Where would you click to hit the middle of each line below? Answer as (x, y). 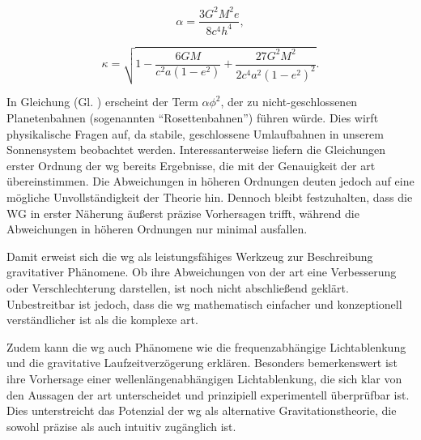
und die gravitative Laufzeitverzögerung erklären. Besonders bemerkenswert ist (202, 363)
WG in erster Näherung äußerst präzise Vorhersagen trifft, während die (183, 213)
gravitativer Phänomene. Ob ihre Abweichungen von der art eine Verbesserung (202, 272)
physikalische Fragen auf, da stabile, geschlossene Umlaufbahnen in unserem (195, 133)
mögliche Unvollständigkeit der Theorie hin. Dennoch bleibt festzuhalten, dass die (210, 197)
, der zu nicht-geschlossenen (289, 102)
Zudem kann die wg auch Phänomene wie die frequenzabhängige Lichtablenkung (206, 346)
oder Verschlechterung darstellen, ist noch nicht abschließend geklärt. (178, 288)
